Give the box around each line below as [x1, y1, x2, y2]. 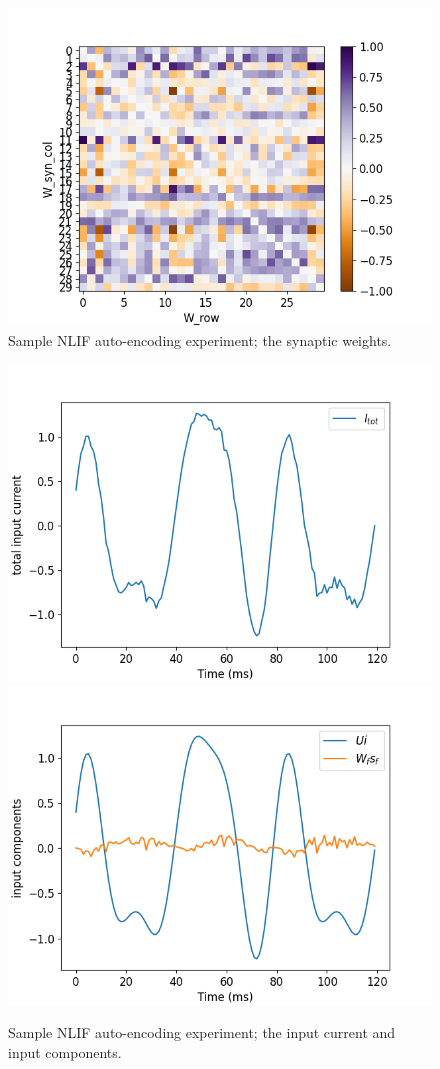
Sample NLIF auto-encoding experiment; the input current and [8, 1022, 396, 1043]
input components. [8, 1041, 122, 1062]
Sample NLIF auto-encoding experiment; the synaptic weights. [8, 329, 392, 350]
